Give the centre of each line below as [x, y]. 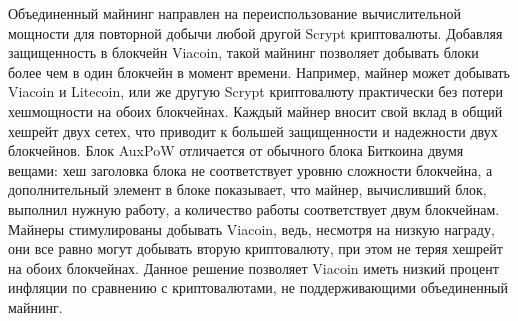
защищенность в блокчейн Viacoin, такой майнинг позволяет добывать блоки [243, 52]
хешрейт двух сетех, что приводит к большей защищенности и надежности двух [253, 130]
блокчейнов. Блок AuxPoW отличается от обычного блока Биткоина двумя [236, 150]
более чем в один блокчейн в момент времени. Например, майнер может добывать [259, 71]
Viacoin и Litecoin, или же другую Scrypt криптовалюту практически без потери [256, 91]
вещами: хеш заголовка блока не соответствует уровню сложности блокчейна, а [250, 169]
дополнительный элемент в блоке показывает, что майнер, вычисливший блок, [247, 189]
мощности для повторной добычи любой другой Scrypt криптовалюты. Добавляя [255, 32]
